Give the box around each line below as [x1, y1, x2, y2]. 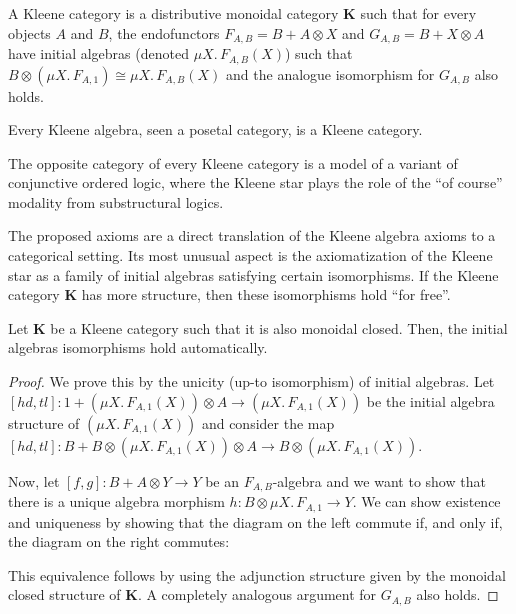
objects [8, 22, 51, 43]
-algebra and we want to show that [272, 470, 486, 491]
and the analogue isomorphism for [226, 63, 435, 84]
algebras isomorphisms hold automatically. [8, 337, 268, 358]
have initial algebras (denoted [8, 43, 189, 64]
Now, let [8, 470, 60, 491]
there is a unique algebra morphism [8, 491, 225, 512]
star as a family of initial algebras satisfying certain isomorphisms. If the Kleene [8, 264, 499, 285]
